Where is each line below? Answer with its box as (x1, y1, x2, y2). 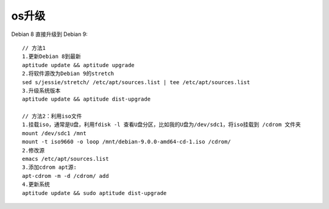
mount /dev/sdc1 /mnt (22, 130, 87, 136)
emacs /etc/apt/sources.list (22, 155, 109, 163)
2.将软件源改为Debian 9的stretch (22, 70, 115, 77)
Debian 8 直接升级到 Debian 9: (11, 30, 88, 38)
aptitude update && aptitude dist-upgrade (22, 96, 151, 103)
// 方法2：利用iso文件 (22, 113, 82, 120)
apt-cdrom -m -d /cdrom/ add (22, 172, 109, 179)
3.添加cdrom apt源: (22, 164, 77, 171)
